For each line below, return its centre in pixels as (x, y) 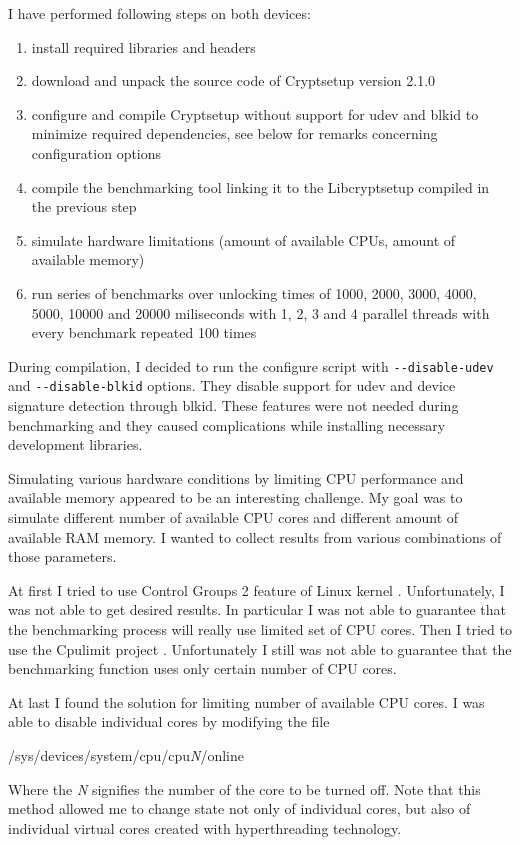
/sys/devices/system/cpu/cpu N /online (126, 754)
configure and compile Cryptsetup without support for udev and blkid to (255, 113)
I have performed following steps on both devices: (159, 13)
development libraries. (75, 444)
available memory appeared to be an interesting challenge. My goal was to (235, 497)
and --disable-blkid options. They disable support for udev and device (232, 385)
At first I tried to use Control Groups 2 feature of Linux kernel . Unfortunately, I (256, 589)
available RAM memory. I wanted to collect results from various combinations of (255, 536)
